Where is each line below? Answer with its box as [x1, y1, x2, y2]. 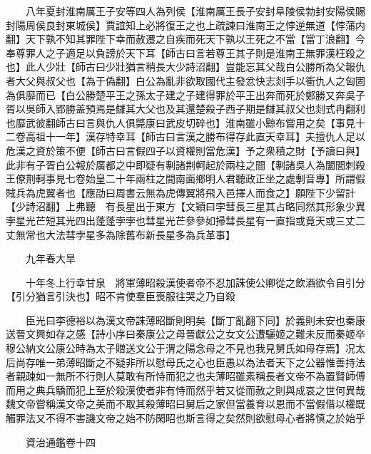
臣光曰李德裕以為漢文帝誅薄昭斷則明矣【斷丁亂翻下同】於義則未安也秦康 [25, 312, 365, 327]
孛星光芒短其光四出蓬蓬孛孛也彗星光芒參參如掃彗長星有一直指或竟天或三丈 [6, 212, 355, 227]
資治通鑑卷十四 [25, 434, 96, 449]
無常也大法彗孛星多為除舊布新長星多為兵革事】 [15, 227, 235, 242]
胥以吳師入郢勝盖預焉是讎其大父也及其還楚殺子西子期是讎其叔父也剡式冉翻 [6, 101, 355, 116]
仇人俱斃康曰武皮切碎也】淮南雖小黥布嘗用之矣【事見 [105, 115, 355, 130]
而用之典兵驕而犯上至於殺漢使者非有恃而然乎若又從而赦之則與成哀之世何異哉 [6, 382, 365, 397]
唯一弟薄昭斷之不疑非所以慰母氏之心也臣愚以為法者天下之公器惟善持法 [35, 354, 365, 369]
